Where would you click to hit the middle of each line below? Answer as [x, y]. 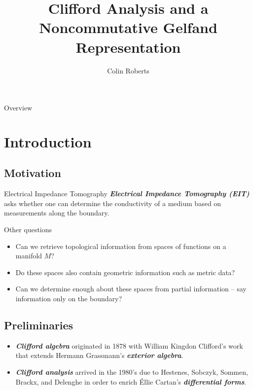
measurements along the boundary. [57, 213]
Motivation [33, 173]
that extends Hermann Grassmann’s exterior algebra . [99, 355]
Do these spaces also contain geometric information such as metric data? [125, 272]
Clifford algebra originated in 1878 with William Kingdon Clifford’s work [129, 345]
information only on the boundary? [69, 299]
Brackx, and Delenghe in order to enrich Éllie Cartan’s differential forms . [131, 381]
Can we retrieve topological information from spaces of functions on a [121, 246]
